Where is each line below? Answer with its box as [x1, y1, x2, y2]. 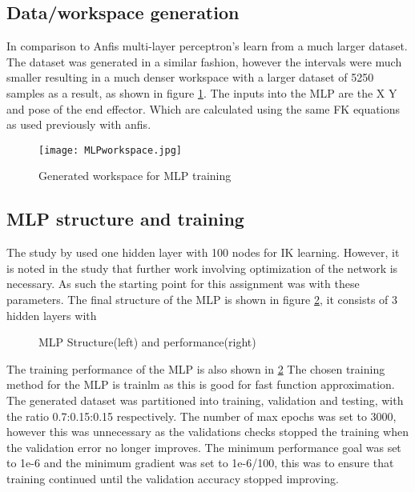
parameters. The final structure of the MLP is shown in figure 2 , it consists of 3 [6, 291, 398, 307]
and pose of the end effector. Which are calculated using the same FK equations [6, 100, 400, 117]
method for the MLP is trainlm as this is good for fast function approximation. [6, 376, 395, 393]
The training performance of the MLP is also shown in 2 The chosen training [6, 360, 385, 377]
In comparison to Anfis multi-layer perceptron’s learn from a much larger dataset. [6, 38, 408, 54]
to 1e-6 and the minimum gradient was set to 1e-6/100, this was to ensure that [6, 454, 394, 471]
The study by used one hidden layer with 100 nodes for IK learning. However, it [6, 244, 400, 261]
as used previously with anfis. [6, 116, 151, 133]
